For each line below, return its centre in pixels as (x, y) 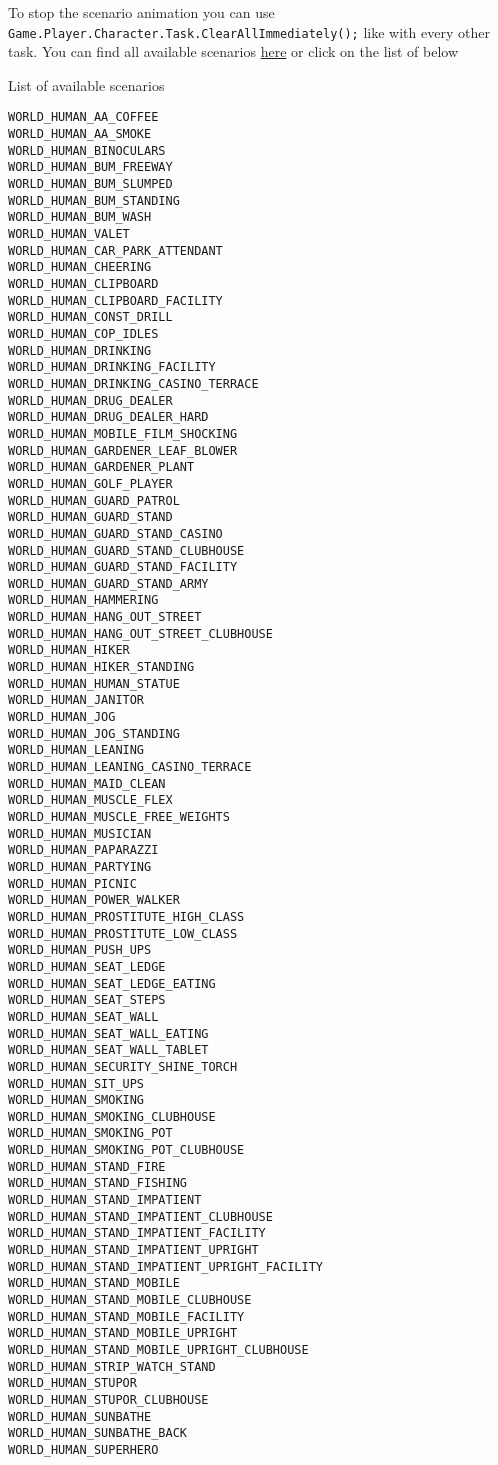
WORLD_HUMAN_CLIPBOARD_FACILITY (115, 300)
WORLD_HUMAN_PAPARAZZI (83, 850)
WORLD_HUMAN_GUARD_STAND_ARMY (108, 583)
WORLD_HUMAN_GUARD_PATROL (94, 500)
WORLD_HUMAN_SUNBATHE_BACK (97, 1433)
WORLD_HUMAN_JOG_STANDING (94, 733)
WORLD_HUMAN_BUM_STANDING (94, 200)
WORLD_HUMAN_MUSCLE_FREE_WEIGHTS (119, 817)
